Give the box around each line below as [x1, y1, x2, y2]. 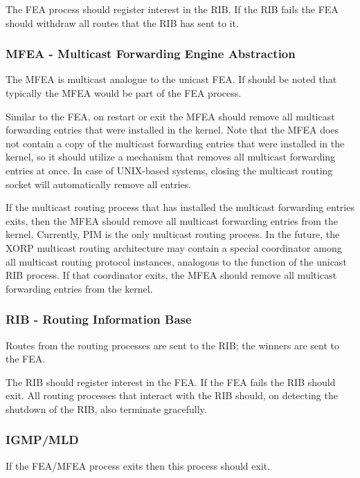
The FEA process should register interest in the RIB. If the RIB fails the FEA [6, 2, 339, 16]
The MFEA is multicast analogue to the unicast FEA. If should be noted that [6, 72, 337, 86]
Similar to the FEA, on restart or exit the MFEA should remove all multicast [6, 109, 335, 123]
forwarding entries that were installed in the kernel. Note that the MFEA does [6, 122, 339, 137]
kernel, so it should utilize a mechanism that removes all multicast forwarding [6, 149, 336, 164]
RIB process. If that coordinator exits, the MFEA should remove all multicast [6, 268, 337, 282]
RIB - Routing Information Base [6, 311, 192, 328]
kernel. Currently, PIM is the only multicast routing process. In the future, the [6, 227, 340, 241]
